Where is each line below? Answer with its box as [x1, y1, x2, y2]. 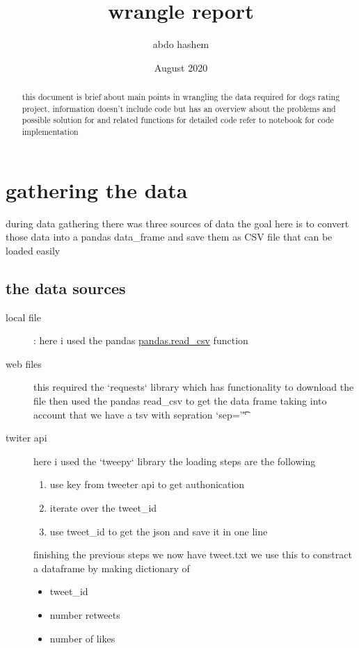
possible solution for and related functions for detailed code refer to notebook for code [22, 114, 334, 126]
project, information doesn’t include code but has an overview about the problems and [22, 102, 336, 114]
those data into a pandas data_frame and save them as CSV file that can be [6, 229, 333, 244]
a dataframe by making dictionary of [33, 560, 190, 575]
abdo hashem [152, 37, 209, 51]
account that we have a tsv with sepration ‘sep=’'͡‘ [33, 407, 247, 421]
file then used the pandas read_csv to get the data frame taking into [33, 394, 327, 408]
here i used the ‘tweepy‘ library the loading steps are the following [33, 453, 316, 468]
